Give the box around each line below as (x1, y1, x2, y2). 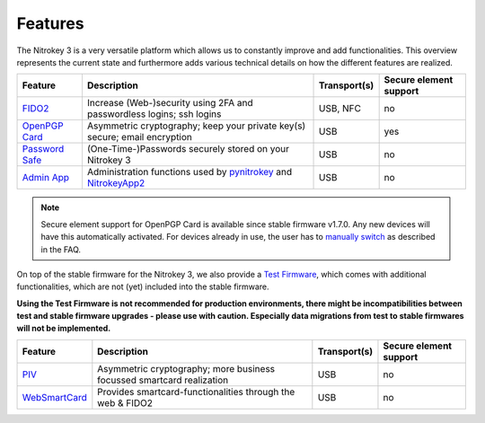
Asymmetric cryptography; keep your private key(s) (86, 119, 306, 132)
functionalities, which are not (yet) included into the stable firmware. (16, 281, 269, 292)
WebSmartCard (22, 391, 87, 403)
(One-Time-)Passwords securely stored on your (86, 143, 290, 155)
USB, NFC (318, 102, 361, 115)
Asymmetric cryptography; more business (97, 362, 276, 375)
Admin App (22, 172, 70, 184)
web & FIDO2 (97, 396, 153, 409)
